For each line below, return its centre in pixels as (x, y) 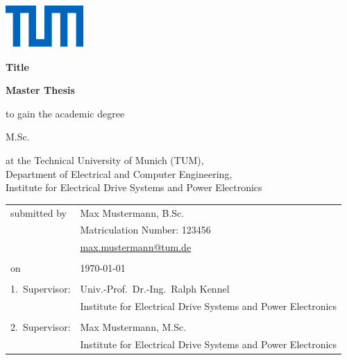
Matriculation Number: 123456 (145, 230)
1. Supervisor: (41, 289)
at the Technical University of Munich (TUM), (105, 159)
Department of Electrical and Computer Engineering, (119, 173)
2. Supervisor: (41, 327)
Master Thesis (40, 90)
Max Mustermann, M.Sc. (133, 327)
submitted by (39, 212)
